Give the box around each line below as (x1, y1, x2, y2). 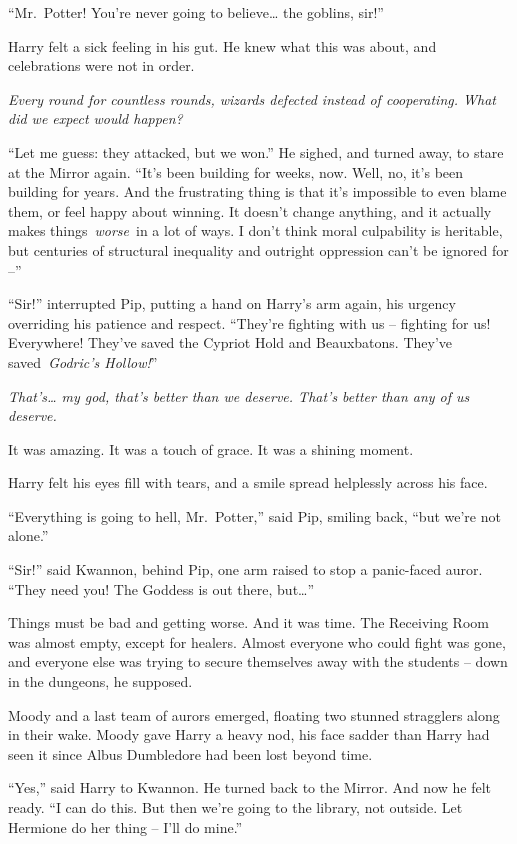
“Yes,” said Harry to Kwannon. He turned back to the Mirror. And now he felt (8, 777, 492, 798)
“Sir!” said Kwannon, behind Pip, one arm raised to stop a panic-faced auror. (8, 559, 483, 580)
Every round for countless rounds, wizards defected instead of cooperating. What (8, 88, 496, 109)
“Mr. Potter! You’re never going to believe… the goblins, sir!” (8, 2, 384, 22)
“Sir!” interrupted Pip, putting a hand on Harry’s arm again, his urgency (8, 293, 456, 314)
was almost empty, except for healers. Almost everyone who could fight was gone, (8, 631, 506, 652)
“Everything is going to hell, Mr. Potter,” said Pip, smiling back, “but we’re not (8, 505, 501, 526)
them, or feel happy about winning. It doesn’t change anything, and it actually (8, 200, 492, 221)
